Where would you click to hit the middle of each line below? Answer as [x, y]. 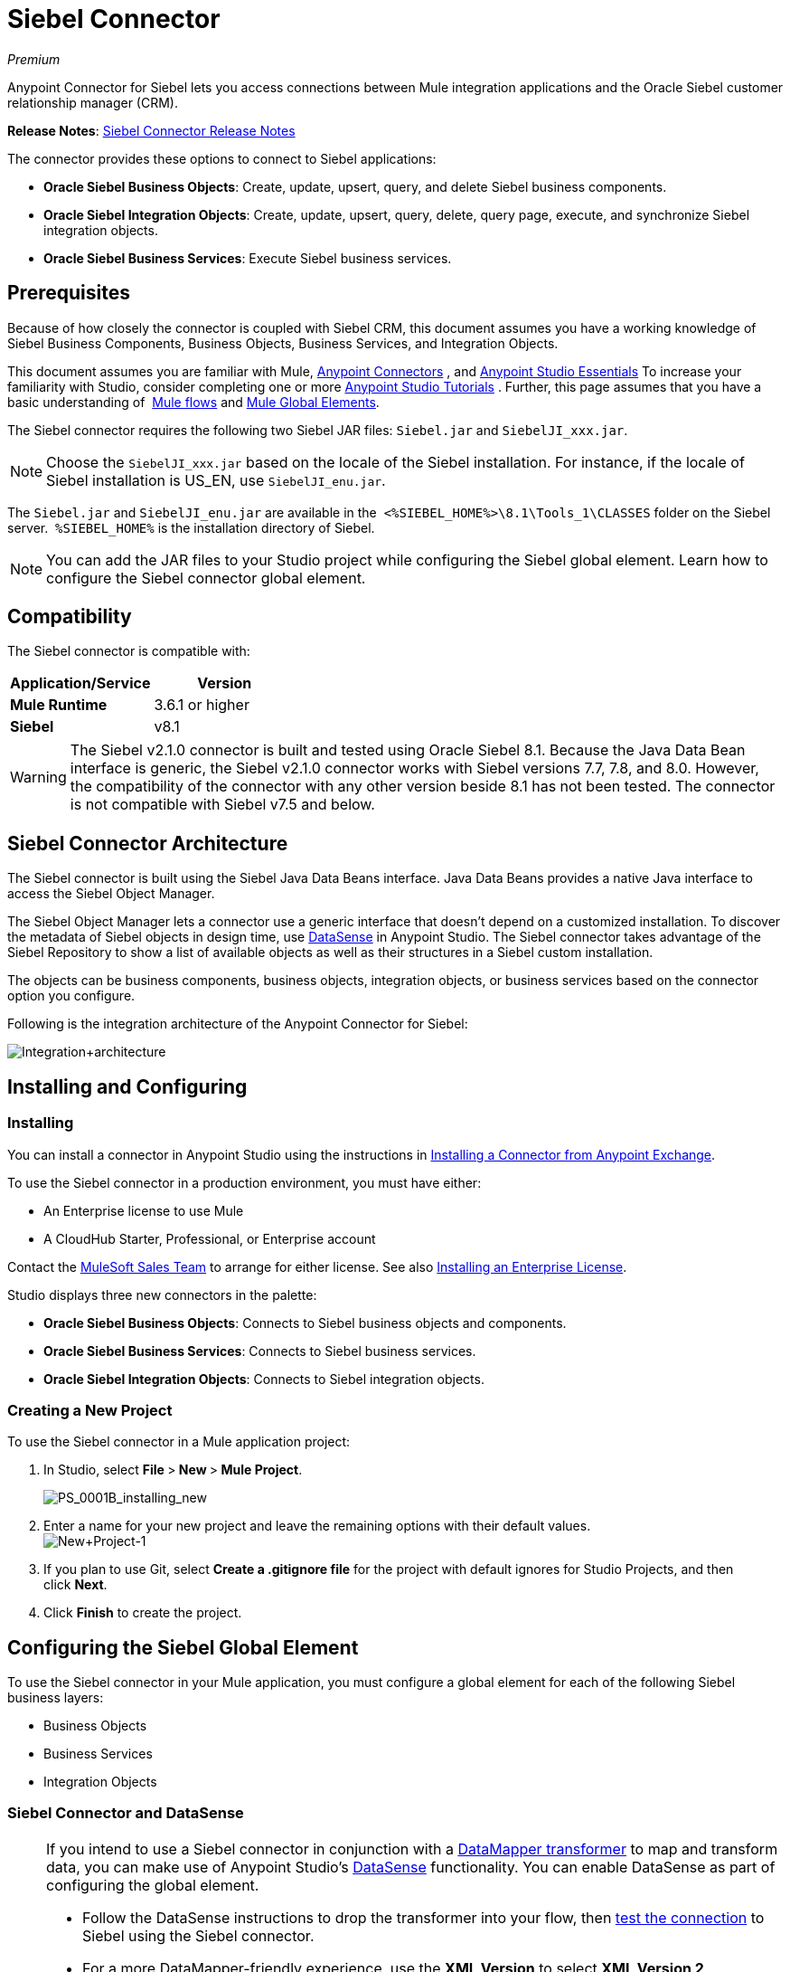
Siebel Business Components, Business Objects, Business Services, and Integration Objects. [283, 343]
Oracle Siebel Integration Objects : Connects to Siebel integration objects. [264, 1379]
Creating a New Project [90, 1410]
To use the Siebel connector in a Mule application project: [179, 1442]
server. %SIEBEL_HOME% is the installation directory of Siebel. [191, 527]
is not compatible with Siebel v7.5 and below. [222, 805]
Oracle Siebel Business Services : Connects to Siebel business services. [260, 1351]
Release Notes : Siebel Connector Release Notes [151, 130]
